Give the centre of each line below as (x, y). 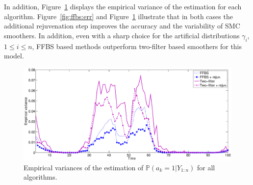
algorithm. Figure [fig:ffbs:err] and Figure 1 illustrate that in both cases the (118, 16)
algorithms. (40, 177)
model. (14, 56)
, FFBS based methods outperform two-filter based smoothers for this (137, 46)
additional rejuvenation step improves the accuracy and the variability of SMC (122, 26)
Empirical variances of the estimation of (84, 167)
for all (206, 167)
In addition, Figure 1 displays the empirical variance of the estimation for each (123, 6)
